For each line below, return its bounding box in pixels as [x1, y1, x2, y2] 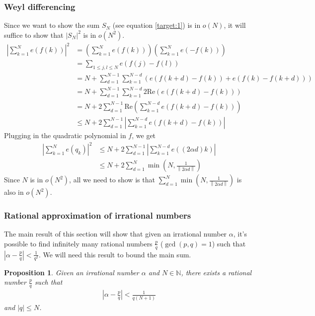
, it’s [233, 229, 247, 239]
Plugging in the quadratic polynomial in [4, 130, 126, 140]
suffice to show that [4, 29, 64, 40]
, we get [132, 130, 156, 140]
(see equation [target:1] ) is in [112, 20, 201, 30]
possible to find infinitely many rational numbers [4, 238, 153, 248]
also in [4, 187, 24, 197]
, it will [224, 20, 246, 30]
